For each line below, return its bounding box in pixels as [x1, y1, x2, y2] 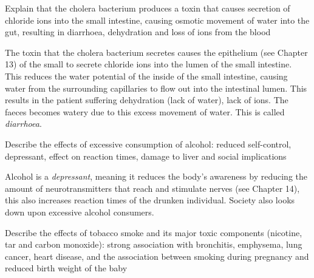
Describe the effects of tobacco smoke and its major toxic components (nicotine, [5, 226, 302, 239]
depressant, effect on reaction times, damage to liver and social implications [5, 149, 287, 162]
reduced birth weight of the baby [5, 262, 128, 274]
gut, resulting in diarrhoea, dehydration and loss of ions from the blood [5, 25, 271, 38]
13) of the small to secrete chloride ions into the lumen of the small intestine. [5, 58, 292, 70]
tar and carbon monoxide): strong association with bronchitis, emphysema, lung [5, 238, 302, 251]
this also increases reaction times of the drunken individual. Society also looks [5, 194, 295, 206]
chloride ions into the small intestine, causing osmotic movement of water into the [5, 13, 310, 26]
